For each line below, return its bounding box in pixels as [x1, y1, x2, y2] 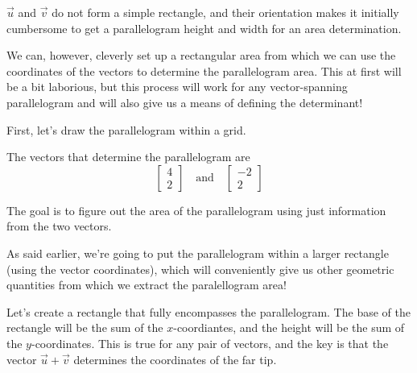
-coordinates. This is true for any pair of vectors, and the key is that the [31, 334, 389, 351]
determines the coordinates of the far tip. [73, 350, 277, 367]
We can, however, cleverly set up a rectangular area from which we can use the [6, 47, 396, 64]
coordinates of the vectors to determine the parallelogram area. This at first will [6, 62, 402, 79]
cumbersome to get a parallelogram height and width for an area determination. [6, 19, 402, 36]
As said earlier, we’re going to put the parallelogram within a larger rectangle [6, 244, 389, 261]
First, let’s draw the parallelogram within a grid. [6, 121, 246, 138]
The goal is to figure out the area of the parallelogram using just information [6, 201, 386, 218]
